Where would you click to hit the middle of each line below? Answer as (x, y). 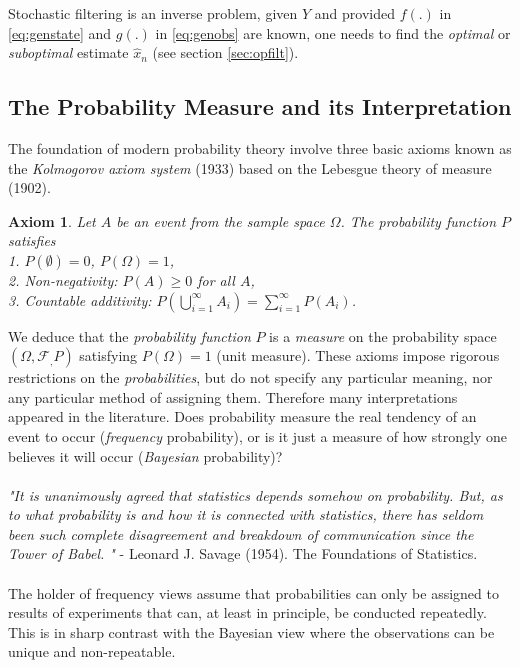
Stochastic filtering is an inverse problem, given (153, 13)
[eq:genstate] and (60, 32)
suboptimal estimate (68, 52)
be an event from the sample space (220, 220)
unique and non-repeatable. (92, 651)
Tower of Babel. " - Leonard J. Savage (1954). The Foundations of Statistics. (243, 553)
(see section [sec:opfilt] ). (225, 52)
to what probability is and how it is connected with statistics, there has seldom (246, 514)
